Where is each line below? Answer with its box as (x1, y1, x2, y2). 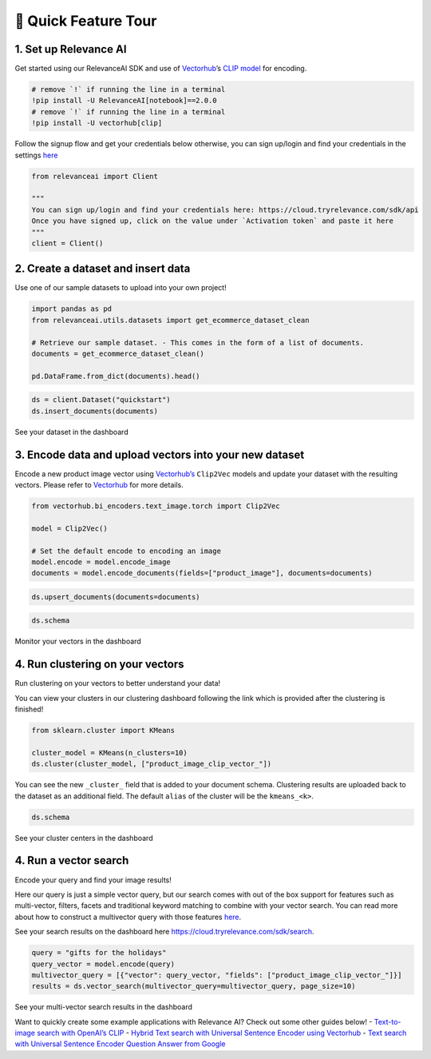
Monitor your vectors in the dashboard (14, 636, 141, 647)
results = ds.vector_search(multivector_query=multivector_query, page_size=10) (31, 981, 356, 991)
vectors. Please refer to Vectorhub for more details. (14, 480, 184, 489)
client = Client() (31, 238, 104, 248)
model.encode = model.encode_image (31, 557, 171, 567)
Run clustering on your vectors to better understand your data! (14, 679, 221, 688)
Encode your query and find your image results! (14, 875, 172, 885)
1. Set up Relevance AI (14, 42, 127, 56)
